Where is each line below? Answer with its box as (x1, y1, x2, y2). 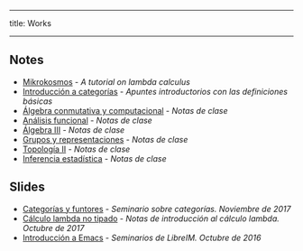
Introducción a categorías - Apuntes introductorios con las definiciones (22, 86, 289, 97)
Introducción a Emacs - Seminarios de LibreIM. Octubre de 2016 (22, 232, 262, 243)
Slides (9, 180, 45, 195)
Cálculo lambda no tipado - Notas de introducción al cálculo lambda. (22, 213, 280, 224)
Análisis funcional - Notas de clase (22, 115, 153, 125)
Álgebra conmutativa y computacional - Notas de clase (22, 105, 228, 116)
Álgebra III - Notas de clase (22, 124, 125, 135)
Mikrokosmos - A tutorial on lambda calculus (22, 76, 191, 87)
